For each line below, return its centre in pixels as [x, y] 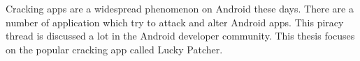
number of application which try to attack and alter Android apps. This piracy [175, 22]
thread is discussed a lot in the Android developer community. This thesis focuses [180, 36]
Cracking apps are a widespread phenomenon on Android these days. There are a [180, 8]
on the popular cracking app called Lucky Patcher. [114, 49]
